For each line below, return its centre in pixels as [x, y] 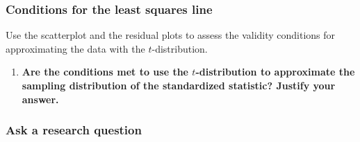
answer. [40, 99]
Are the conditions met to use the [105, 72]
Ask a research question [74, 130]
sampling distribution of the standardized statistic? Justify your [179, 85]
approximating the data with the [75, 48]
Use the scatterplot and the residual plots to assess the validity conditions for [171, 35]
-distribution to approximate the [275, 72]
